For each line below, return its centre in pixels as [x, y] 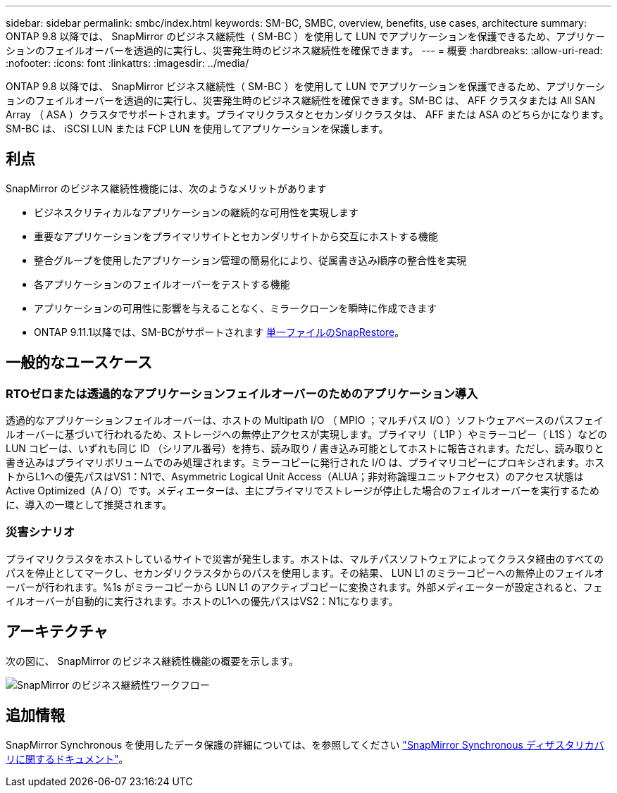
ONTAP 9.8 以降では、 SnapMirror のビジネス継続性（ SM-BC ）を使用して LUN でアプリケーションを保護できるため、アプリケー [306, 36]
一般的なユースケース [79, 363]
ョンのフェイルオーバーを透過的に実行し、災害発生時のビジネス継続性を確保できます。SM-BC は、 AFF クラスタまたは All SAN [301, 100]
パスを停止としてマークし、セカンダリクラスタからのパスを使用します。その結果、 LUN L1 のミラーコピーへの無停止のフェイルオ [305, 573]
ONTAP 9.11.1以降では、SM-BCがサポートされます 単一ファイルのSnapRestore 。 [219, 332]
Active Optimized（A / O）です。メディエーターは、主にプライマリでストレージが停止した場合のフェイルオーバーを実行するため [303, 491]
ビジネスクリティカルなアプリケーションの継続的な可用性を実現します [196, 212]
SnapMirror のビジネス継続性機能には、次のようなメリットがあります [166, 188]
